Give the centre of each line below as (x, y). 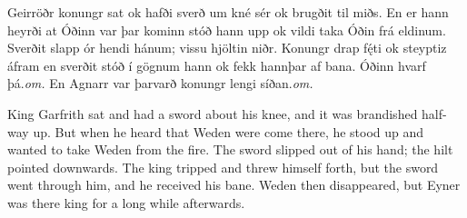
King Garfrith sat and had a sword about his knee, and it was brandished (213, 113)
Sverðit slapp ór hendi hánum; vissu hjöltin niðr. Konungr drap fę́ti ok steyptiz (227, 48)
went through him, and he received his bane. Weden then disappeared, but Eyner (234, 185)
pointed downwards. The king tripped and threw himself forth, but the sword (223, 167)
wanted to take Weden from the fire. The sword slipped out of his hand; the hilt (230, 149)
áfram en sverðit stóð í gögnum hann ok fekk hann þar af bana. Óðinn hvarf (217, 65)
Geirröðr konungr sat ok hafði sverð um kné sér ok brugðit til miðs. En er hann (228, 12)
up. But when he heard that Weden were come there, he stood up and (229, 131)
